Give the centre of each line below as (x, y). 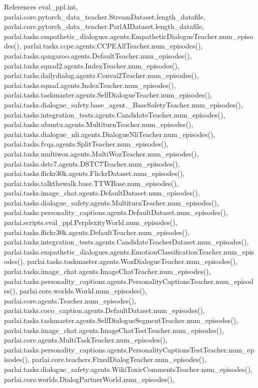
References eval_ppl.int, (41, 6)
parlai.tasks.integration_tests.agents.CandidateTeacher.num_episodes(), (115, 114)
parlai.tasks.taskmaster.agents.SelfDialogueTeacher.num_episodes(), (108, 95)
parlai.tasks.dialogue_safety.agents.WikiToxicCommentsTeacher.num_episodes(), (128, 369)
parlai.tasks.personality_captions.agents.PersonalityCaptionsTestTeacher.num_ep (129, 349)
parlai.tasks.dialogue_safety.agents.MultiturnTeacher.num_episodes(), (111, 202)
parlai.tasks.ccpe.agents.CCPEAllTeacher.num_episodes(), (113, 46)
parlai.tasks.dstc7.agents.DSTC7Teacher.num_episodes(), (92, 163)
